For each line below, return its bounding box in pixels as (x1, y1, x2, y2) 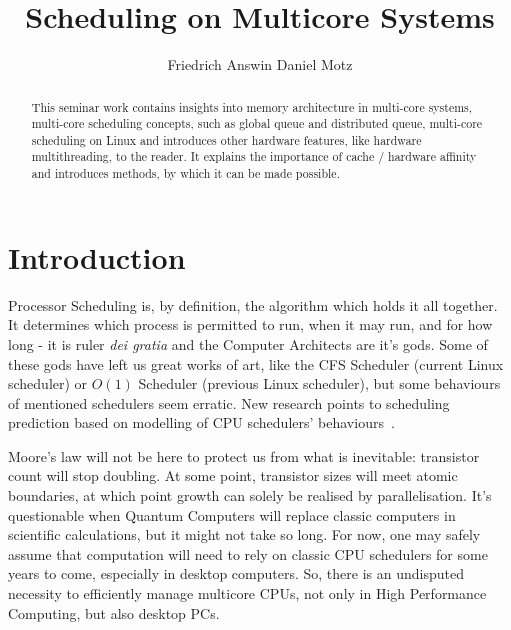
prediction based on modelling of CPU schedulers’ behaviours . (8, 412, 395, 433)
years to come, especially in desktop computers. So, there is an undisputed (8, 563, 464, 584)
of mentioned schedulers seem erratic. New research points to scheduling (8, 392, 450, 413)
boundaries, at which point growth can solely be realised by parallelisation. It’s (8, 485, 492, 506)
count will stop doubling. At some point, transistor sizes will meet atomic (8, 465, 458, 486)
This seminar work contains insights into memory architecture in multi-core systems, (31, 98, 473, 115)
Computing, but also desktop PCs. (8, 602, 220, 623)
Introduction (8, 236, 186, 277)
